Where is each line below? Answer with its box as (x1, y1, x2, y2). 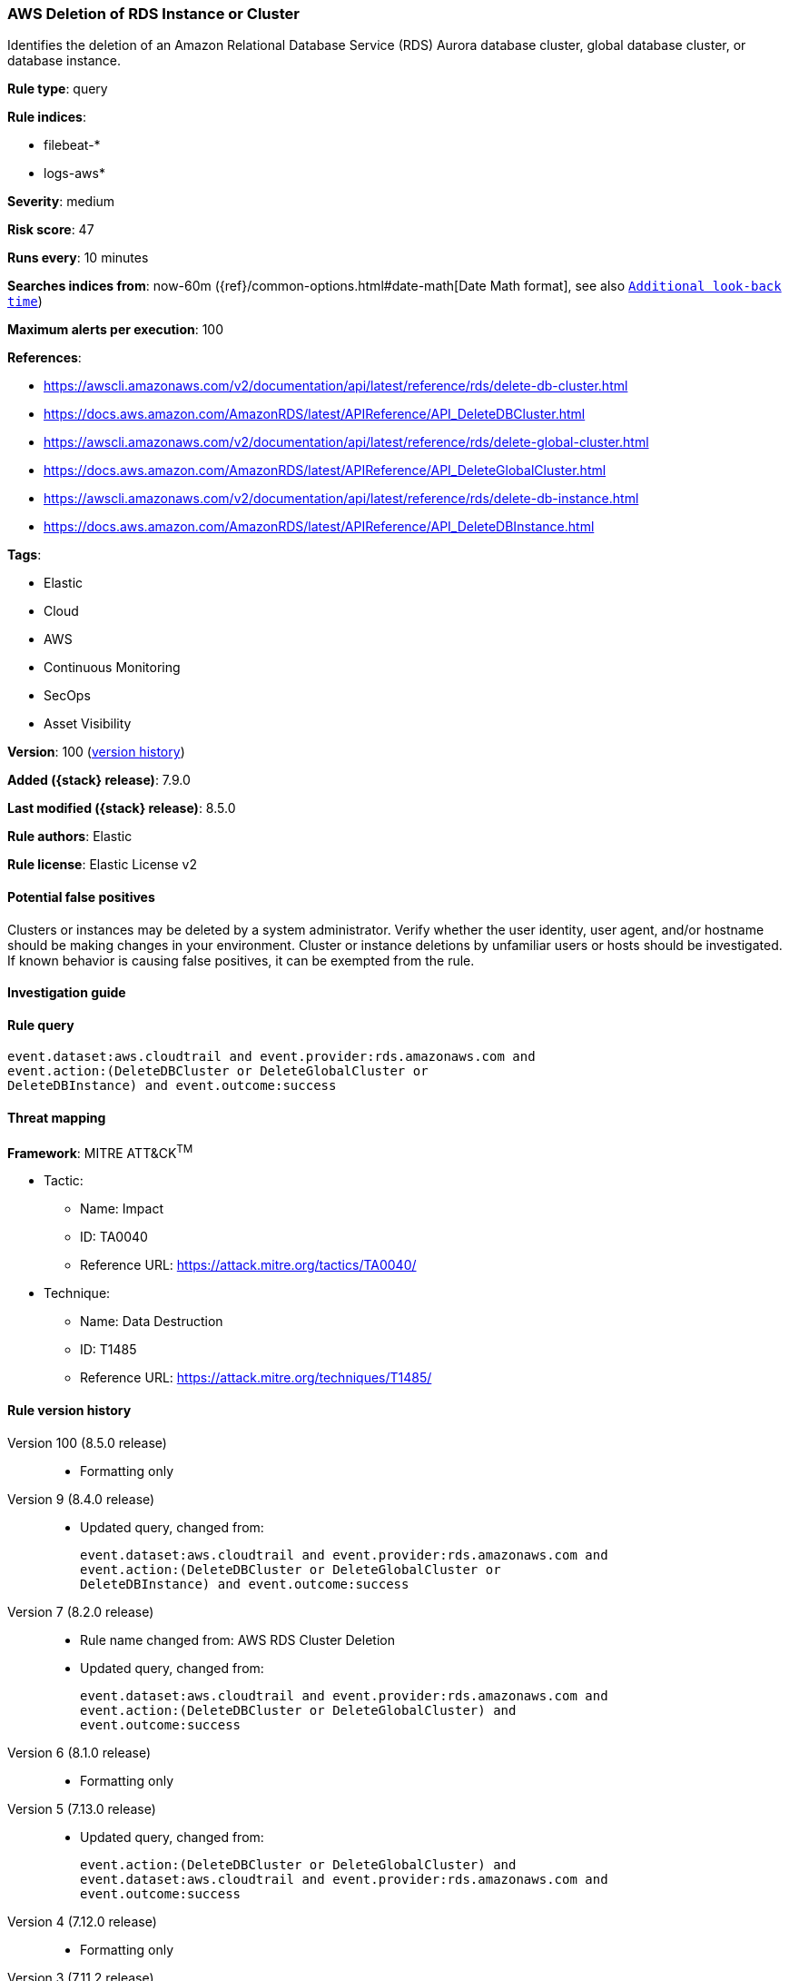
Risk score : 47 (7, 222, 94, 238)
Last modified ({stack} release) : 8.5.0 (7, 800, 236, 817)
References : (7, 350, 82, 366)
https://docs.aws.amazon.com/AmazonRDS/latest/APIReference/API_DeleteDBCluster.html (44, 406, 586, 422)
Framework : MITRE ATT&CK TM (7, 1142, 193, 1161)
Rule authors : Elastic (7, 828, 133, 845)
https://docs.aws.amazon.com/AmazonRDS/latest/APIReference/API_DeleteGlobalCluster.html (44, 462, 607, 479)
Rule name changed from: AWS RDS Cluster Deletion (80, 1631, 395, 1648)
